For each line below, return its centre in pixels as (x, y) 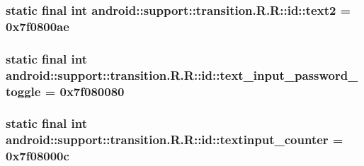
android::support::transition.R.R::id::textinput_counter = (175, 140)
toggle (23, 91)
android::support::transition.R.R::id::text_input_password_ (182, 75)
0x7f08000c (38, 156)
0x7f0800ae (38, 26)
